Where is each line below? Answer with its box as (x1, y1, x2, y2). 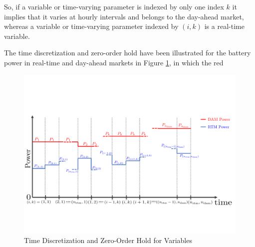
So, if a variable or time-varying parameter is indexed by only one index (4, 1, 224, 11)
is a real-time (204, 21, 245, 31)
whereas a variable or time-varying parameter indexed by (4, 21, 179, 31)
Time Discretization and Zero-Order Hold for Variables (24, 235, 192, 246)
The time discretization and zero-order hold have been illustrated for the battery (4, 47, 251, 58)
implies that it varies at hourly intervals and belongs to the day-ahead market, (4, 11, 244, 21)
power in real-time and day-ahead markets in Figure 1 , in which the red (4, 57, 224, 67)
